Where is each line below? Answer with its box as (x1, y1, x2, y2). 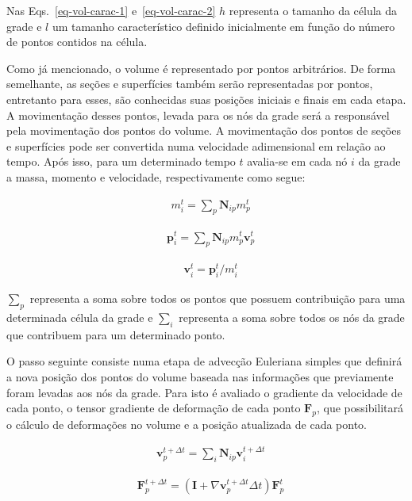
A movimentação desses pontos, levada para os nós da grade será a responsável (6, 106, 390, 123)
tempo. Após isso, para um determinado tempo (6, 153, 236, 170)
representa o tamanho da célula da (229, 2, 398, 18)
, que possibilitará (316, 400, 404, 416)
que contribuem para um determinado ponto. (6, 326, 225, 342)
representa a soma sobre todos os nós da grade (179, 309, 405, 326)
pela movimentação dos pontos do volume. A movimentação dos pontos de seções (6, 122, 401, 139)
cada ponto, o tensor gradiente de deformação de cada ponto (6, 400, 301, 416)
